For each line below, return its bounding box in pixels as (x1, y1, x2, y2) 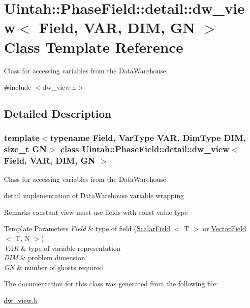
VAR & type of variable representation (4, 242, 121, 253)
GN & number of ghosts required (4, 262, 103, 272)
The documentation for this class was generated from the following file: (4, 278, 218, 289)
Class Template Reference (4, 36, 184, 57)
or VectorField (203, 223, 246, 234)
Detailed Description (4, 106, 112, 121)
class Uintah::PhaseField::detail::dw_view (60, 143, 229, 155)
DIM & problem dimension (4, 252, 85, 263)
